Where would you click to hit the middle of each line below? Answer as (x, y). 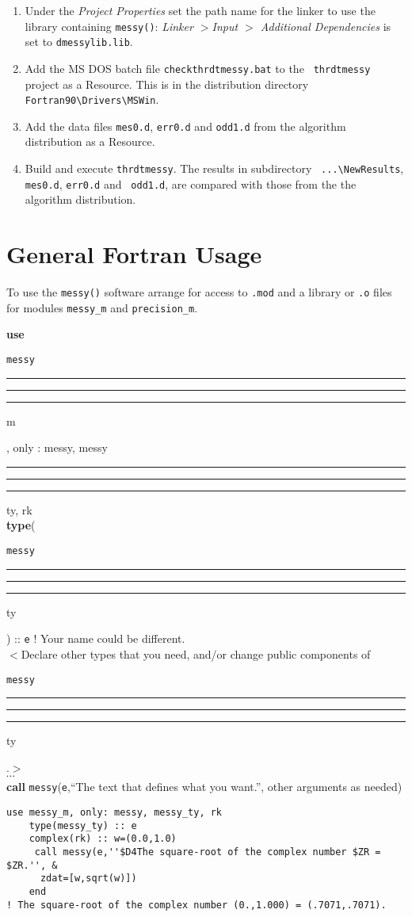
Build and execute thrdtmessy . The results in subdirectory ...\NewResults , (214, 168)
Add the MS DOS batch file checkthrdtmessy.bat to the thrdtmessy (198, 68)
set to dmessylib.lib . (79, 42)
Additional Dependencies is (326, 26)
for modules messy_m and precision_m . (102, 307)
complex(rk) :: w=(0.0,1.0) (103, 839)
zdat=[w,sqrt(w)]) (88, 879)
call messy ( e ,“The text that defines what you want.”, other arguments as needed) (204, 787)
